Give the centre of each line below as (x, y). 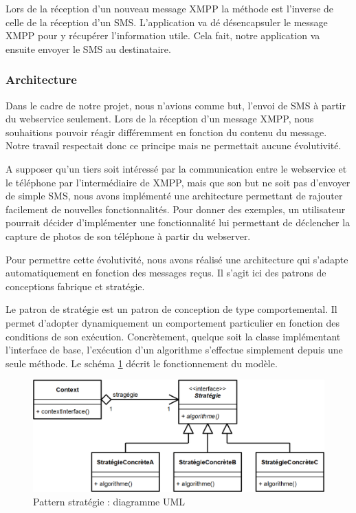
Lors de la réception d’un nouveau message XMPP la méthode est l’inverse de (170, 8)
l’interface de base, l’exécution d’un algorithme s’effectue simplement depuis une (174, 350)
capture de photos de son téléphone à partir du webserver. (128, 236)
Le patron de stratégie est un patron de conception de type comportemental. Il (171, 309)
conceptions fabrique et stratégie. (75, 286)
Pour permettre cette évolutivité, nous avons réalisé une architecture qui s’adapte (177, 259)
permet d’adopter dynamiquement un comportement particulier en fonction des (173, 322)
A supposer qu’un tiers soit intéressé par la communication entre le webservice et (176, 168)
